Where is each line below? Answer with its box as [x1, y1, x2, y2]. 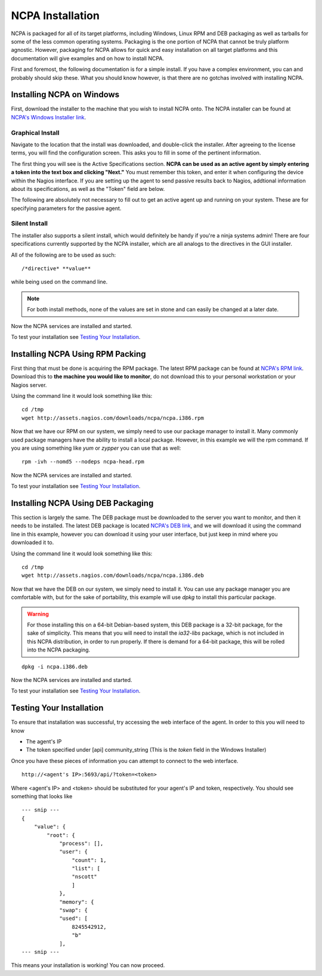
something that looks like [11, 792, 73, 799]
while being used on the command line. [11, 278, 108, 286]
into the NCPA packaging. [27, 646, 91, 653]
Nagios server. [11, 381, 47, 388]
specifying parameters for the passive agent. [11, 205, 122, 212]
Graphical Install [11, 128, 60, 137]
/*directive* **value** [21, 265, 91, 271]
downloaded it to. [11, 539, 54, 546]
